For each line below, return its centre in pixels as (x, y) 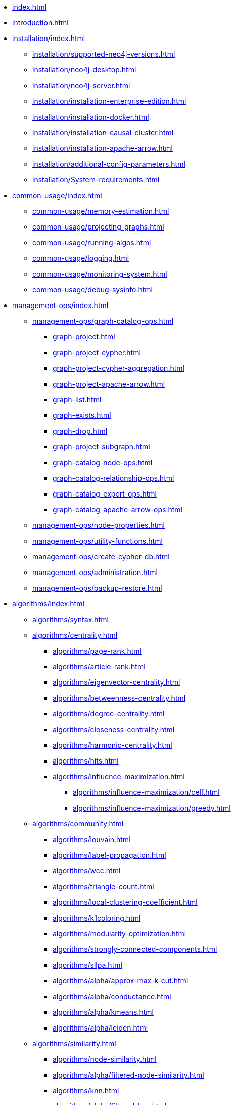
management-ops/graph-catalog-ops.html (103, 321)
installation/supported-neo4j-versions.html (104, 54)
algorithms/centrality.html (75, 635)
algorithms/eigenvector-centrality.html (116, 682)
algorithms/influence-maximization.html (119, 776)
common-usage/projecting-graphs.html (98, 227)
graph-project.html (84, 337)
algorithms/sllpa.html (87, 965)
